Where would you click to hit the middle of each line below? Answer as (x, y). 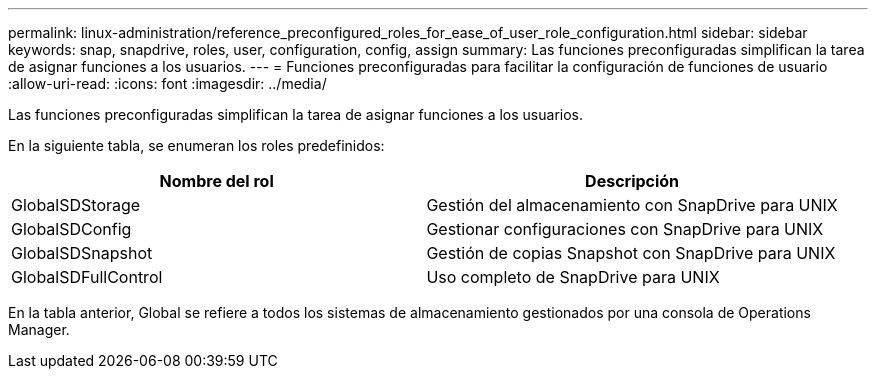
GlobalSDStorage (76, 205)
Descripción (632, 181)
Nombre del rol (216, 181)
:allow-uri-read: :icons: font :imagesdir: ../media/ (167, 83)
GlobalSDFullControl (87, 277)
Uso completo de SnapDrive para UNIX (573, 277)
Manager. (39, 329)
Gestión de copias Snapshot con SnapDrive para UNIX (631, 253)
